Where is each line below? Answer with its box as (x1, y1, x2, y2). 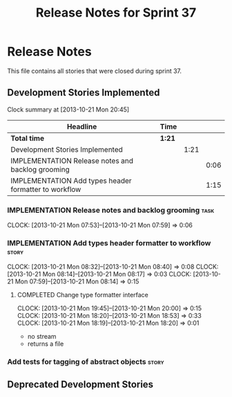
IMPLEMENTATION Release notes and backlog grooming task (7, 205, 215, 215)
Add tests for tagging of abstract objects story (7, 357, 164, 367)
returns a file (27, 339, 64, 348)
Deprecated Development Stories (7, 378, 154, 390)
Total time (10, 133, 45, 143)
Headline (66, 121, 97, 131)
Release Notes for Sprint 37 (35, 5, 197, 21)
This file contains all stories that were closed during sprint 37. (7, 67, 182, 75)
